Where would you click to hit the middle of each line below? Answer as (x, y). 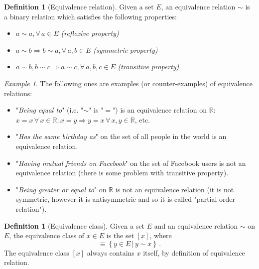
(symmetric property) (126, 50)
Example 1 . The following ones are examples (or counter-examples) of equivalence (129, 83)
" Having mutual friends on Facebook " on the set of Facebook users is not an (131, 163)
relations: (18, 93)
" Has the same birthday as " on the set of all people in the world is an (121, 136)
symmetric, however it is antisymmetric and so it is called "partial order (125, 199)
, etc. (142, 119)
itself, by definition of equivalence (194, 252)
